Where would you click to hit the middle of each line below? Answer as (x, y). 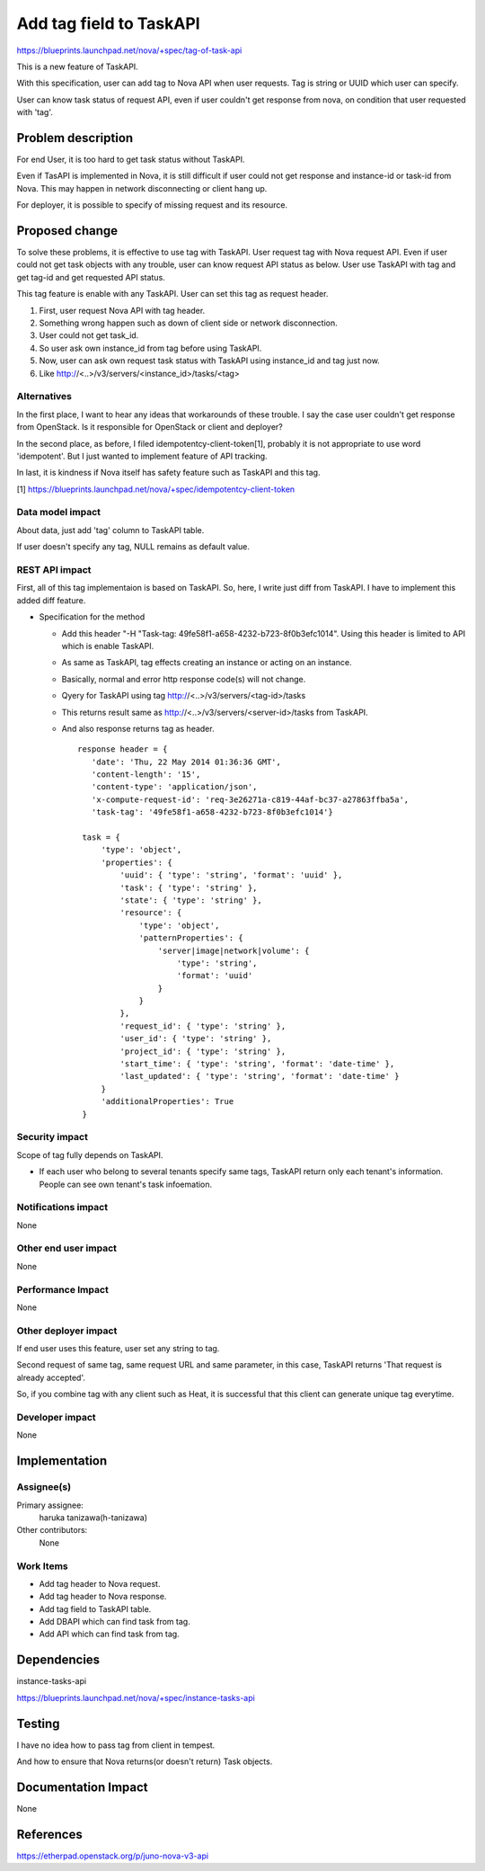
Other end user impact (66, 1248)
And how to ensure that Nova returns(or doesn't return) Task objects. (145, 1761)
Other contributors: (52, 1530)
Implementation (62, 1461)
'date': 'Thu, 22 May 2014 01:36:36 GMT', (186, 762)
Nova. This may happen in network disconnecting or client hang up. (142, 188)
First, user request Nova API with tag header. (122, 310)
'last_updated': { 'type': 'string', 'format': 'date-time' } (260, 1076)
